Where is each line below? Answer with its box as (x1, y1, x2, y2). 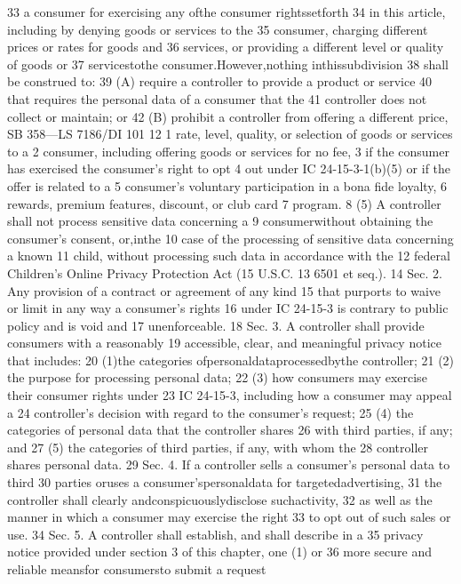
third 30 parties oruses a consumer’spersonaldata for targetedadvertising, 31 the (7, 473, 442, 492)
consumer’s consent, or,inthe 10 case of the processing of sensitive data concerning (7, 228, 454, 247)
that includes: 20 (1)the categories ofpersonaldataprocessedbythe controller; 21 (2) (7, 350, 455, 369)
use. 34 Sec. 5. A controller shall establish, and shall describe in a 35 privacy (7, 524, 424, 543)
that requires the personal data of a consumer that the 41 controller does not (7, 89, 427, 108)
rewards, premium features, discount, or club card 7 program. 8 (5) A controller (7, 194, 441, 212)
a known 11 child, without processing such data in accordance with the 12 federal (7, 246, 450, 265)
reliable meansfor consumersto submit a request (7, 560, 266, 578)
